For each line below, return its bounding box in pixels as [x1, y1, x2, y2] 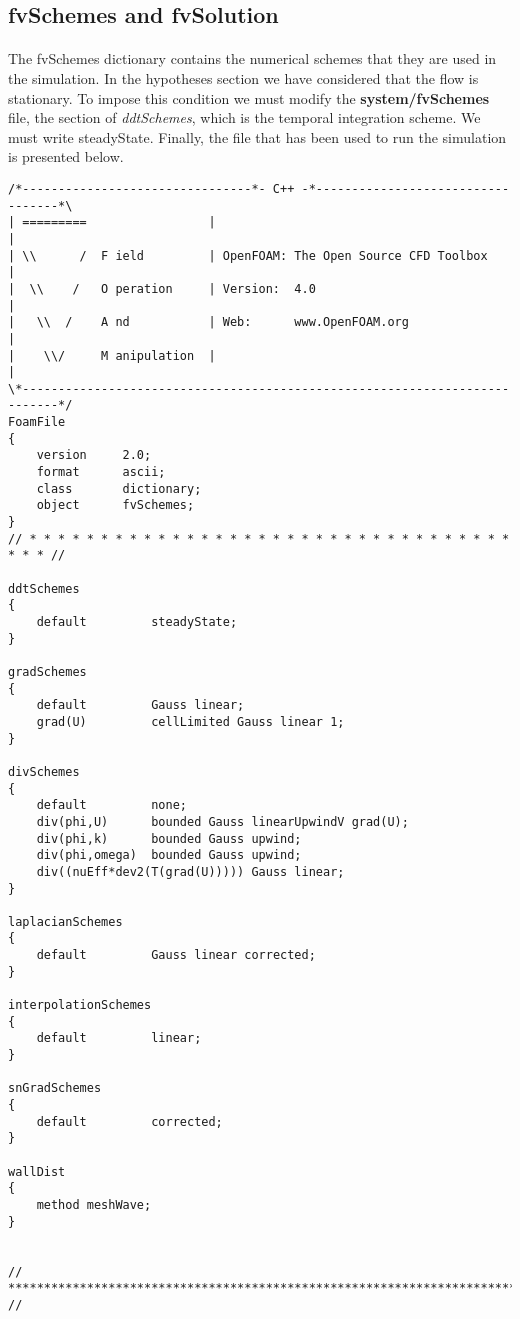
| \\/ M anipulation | [8, 348, 216, 363]
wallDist [8, 1164, 66, 1179]
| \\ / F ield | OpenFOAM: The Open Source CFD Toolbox [8, 248, 488, 263]
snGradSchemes [8, 1081, 102, 1096]
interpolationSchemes [8, 998, 152, 1013]
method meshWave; [36, 1197, 152, 1212]
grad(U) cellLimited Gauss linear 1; [36, 714, 345, 729]
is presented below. [8, 146, 124, 167]
